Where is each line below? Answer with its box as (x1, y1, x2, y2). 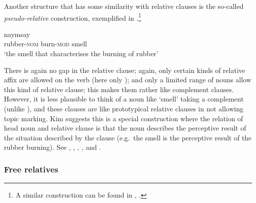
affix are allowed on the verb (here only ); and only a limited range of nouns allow (4, 74, 252, 85)
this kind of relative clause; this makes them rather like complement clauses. (4, 84, 234, 94)
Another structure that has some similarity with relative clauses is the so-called (4, 1, 244, 11)
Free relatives (4, 163, 59, 175)
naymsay (4, 29, 30, 39)
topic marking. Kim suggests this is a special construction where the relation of (4, 113, 243, 123)
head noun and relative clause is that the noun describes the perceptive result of (4, 123, 246, 133)
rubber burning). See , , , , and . (4, 142, 101, 152)
